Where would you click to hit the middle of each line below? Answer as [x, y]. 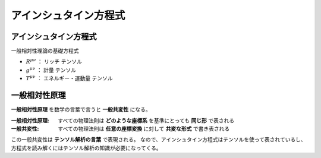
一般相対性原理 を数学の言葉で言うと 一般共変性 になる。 [81, 109]
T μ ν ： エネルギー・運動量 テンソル [69, 78]
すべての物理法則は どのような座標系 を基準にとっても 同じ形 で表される [146, 120]
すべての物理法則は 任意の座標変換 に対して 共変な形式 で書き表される [144, 128]
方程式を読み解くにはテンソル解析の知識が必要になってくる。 [86, 148]
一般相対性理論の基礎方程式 [45, 51]
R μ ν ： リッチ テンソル [54, 61]
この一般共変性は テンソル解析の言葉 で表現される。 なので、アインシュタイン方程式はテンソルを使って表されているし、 [158, 140]
